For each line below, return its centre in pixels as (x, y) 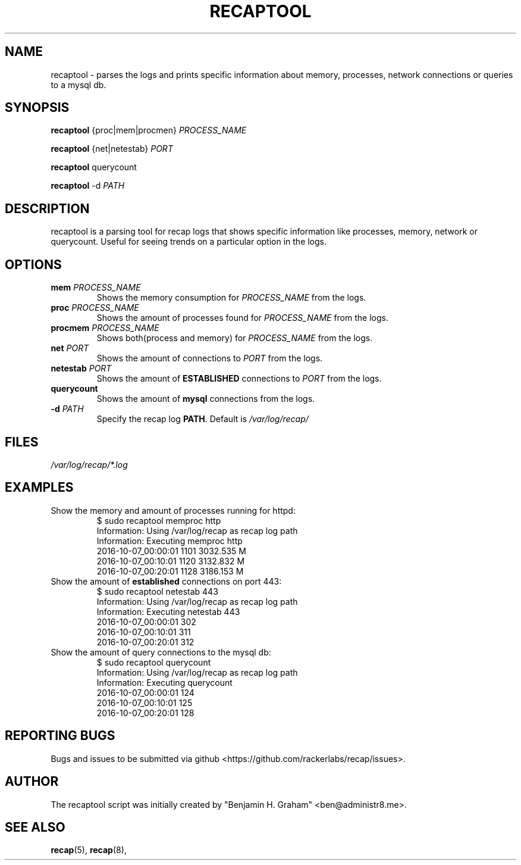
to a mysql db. (79, 85)
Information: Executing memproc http (170, 541)
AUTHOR (32, 782)
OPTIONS (33, 264)
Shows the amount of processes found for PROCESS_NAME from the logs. (242, 318)
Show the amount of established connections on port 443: (166, 581)
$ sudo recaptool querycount (154, 662)
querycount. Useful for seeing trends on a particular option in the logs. (189, 242)
